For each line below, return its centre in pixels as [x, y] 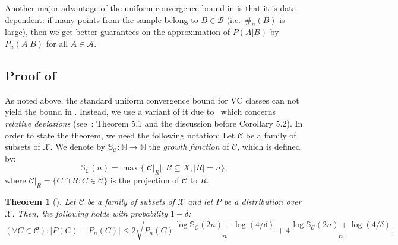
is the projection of [145, 180]
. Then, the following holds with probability [90, 213]
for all [57, 43]
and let [200, 201]
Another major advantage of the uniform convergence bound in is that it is [141, 8]
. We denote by [78, 146]
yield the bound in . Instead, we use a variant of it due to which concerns [140, 112]
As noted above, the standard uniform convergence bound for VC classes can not [152, 100]
